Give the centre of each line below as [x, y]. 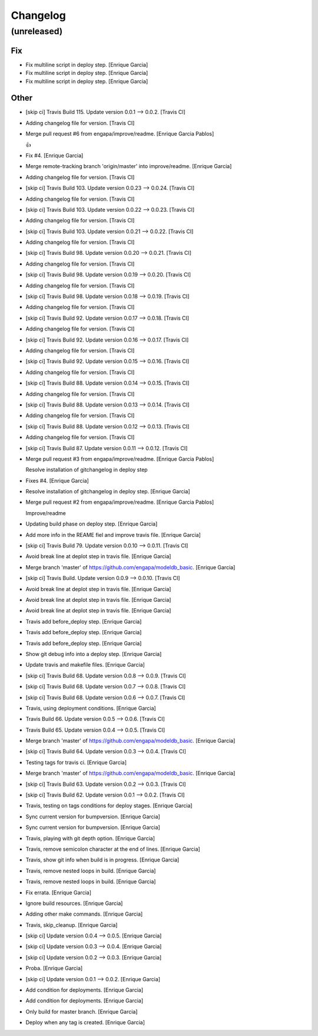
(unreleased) [37, 31]
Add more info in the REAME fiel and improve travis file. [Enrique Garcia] [113, 535]
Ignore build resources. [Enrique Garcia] [74, 903]
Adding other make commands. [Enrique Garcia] [84, 914]
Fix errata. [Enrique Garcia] [58, 892]
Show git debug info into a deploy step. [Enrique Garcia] [94, 654]
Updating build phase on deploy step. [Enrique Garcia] [92, 524]
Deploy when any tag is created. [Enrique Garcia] [85, 1022]
